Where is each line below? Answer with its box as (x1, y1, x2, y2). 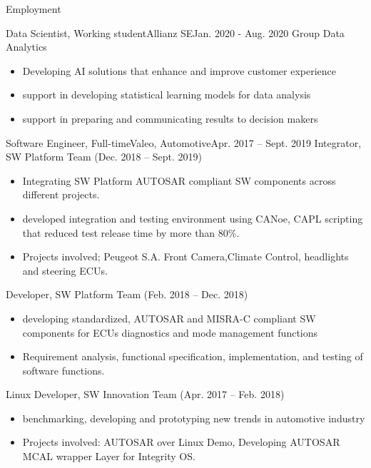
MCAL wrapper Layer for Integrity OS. (22, 449, 195, 464)
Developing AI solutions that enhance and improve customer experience (22, 63, 336, 78)
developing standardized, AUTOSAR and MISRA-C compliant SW (22, 310, 316, 325)
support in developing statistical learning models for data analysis (22, 87, 311, 102)
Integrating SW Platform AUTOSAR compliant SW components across (22, 173, 336, 188)
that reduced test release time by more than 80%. (22, 225, 240, 240)
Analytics (6, 39, 47, 54)
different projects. (22, 187, 100, 202)
